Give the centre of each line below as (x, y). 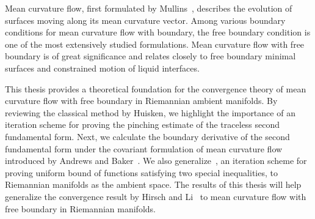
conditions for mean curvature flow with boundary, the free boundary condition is (158, 32)
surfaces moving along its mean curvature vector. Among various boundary (145, 20)
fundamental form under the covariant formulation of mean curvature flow (144, 148)
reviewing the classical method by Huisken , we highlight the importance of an (150, 112)
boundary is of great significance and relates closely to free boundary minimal (150, 56)
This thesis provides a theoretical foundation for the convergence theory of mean (156, 88)
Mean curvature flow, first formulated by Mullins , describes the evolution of (149, 8)
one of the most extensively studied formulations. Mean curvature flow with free (155, 44)
